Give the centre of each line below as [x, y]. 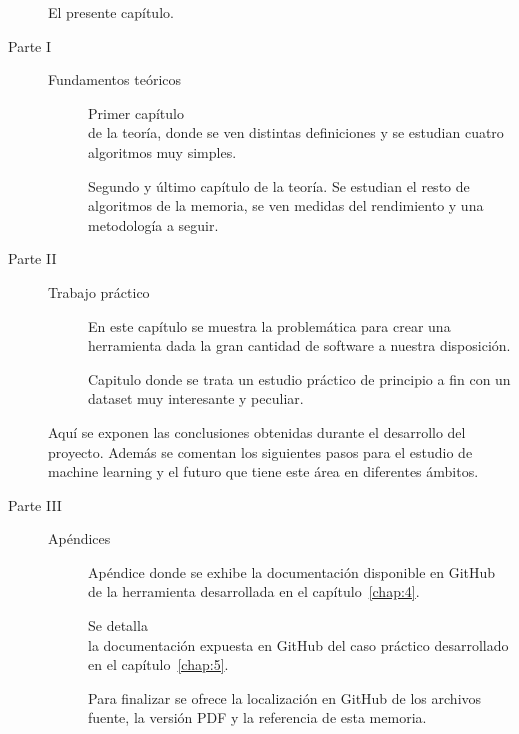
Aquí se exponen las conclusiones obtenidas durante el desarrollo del [257, 431]
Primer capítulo [136, 112]
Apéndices [79, 538]
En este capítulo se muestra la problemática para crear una [269, 325]
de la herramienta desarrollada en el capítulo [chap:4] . [254, 591]
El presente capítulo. [111, 12]
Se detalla [118, 625]
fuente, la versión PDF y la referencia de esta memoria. [257, 717]
